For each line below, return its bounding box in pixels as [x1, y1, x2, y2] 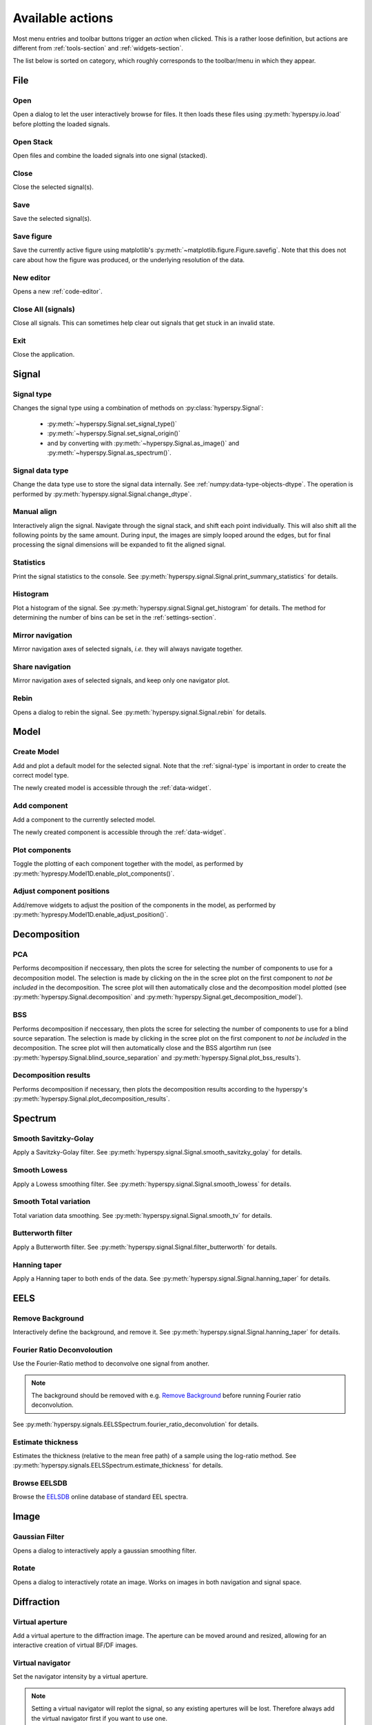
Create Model [12, 747, 59, 757]
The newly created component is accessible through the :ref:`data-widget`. [12, 828, 227, 836]
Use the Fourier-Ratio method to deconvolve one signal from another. [12, 1359, 210, 1368]
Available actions [12, 10, 114, 26]
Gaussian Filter [12, 1532, 65, 1541]
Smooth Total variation [12, 1197, 91, 1207]
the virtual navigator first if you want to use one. [31, 1714, 168, 1722]
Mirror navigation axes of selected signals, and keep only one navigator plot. [12, 676, 230, 684]
